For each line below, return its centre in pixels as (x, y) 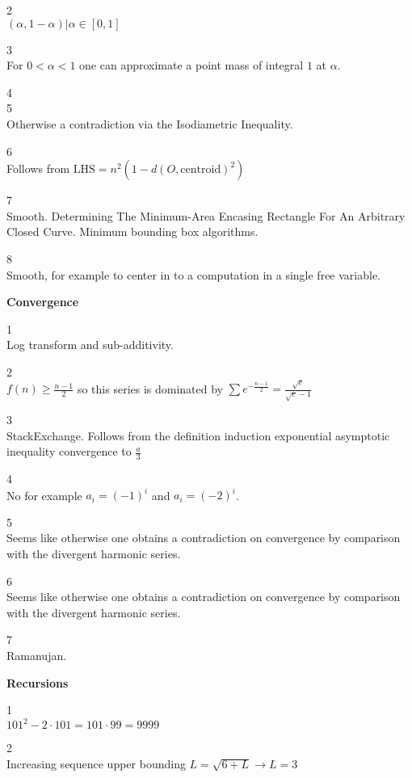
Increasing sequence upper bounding (96, 763)
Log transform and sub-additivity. (90, 345)
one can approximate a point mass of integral (191, 65)
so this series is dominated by (150, 388)
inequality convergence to (69, 451)
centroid (201, 170)
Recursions (38, 682)
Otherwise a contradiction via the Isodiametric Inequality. (150, 123)
